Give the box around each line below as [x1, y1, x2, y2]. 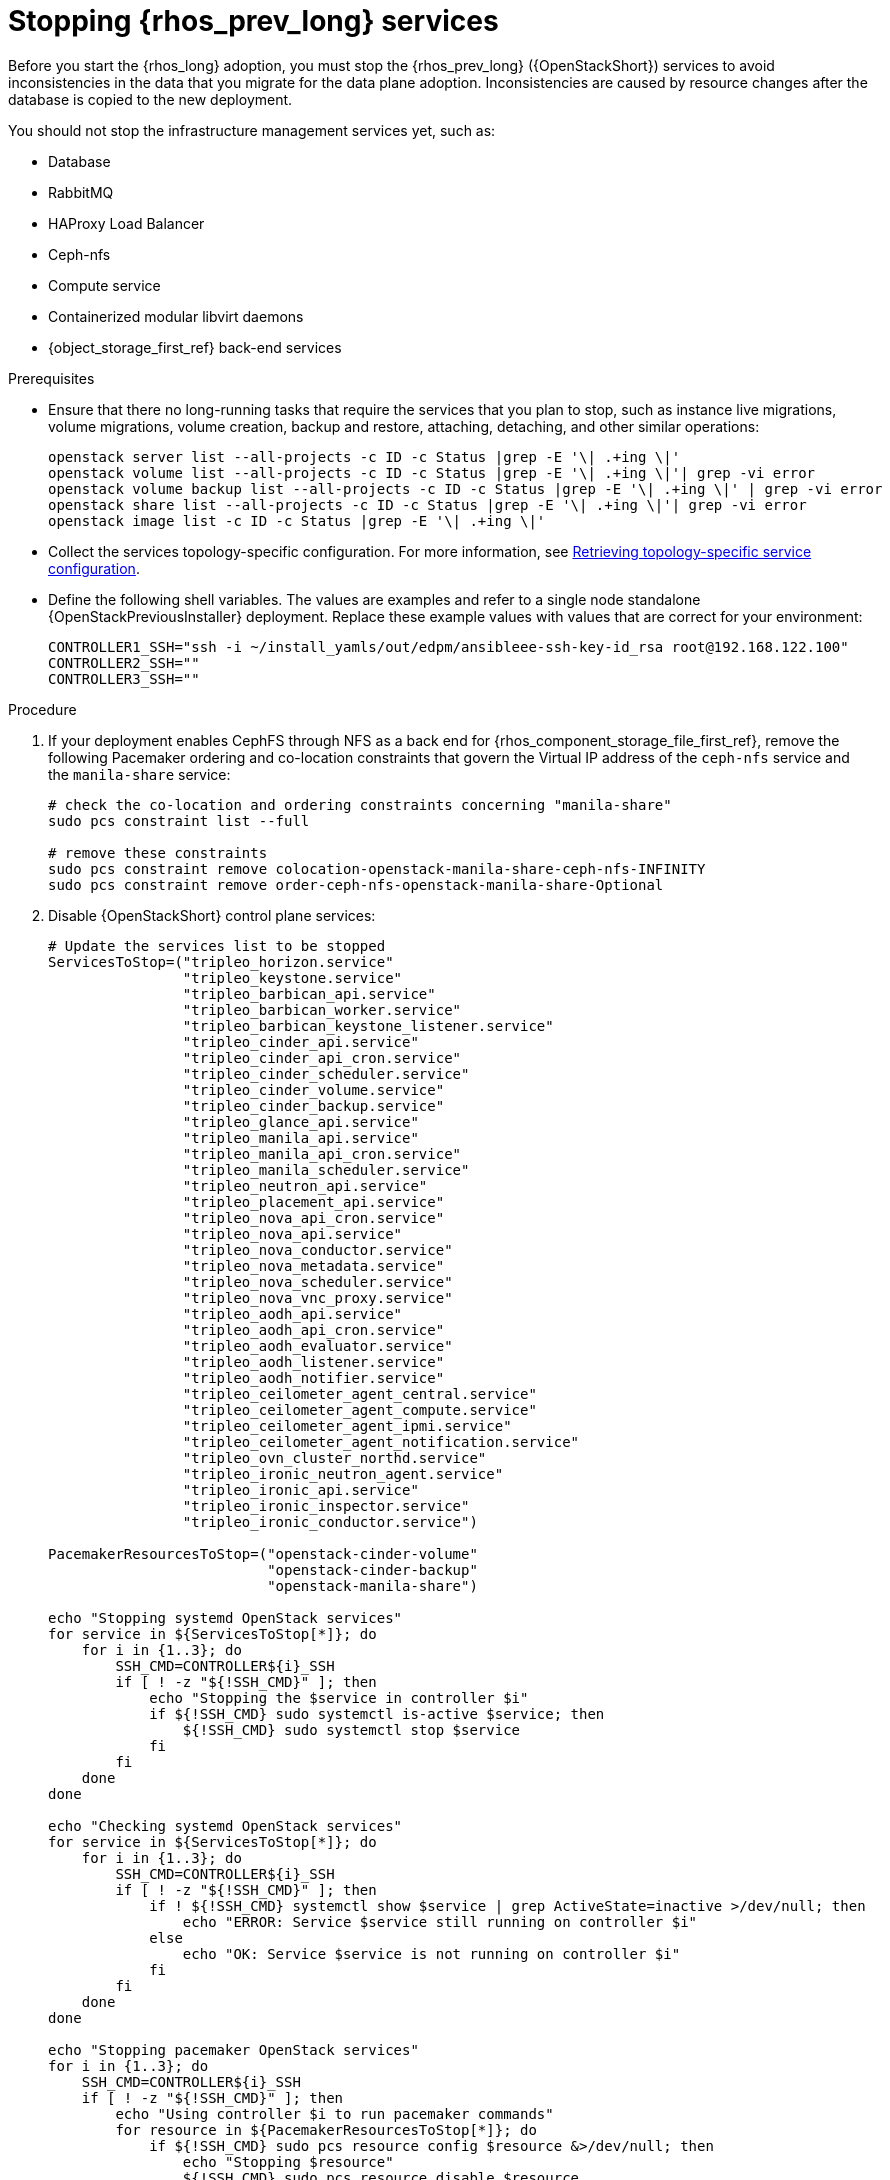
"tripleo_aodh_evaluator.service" [182, 1337, 453, 1354]
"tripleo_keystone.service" [182, 969, 403, 986]
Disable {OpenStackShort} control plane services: [48, 906, 376, 924]
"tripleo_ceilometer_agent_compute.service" [182, 1401, 537, 1418]
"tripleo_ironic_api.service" [182, 1481, 419, 1498]
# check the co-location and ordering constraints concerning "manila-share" [48, 796, 672, 813]
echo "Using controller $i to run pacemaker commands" [115, 2105, 554, 2122]
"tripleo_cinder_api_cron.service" [182, 1049, 462, 1066]
